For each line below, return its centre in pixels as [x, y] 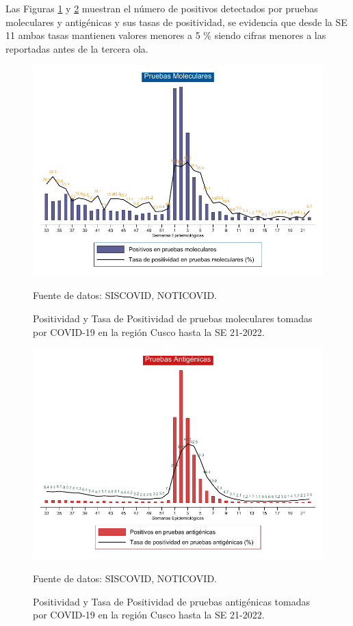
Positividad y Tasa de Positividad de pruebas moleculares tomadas [173, 318]
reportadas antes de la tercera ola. [77, 48]
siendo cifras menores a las [270, 35]
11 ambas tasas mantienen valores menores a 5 [103, 35]
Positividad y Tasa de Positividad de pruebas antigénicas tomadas [171, 601]
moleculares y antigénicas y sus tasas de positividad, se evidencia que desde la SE [176, 22]
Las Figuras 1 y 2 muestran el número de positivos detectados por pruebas [162, 8]
